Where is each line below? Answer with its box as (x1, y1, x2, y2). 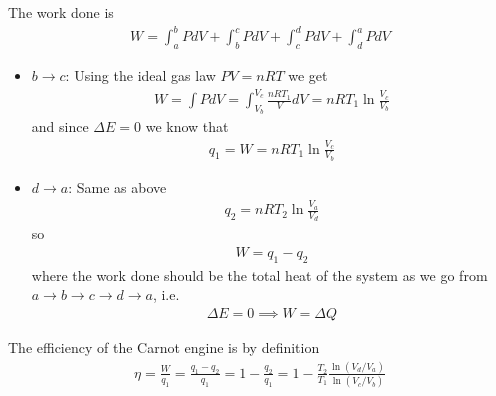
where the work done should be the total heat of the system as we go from (31, 264, 488, 285)
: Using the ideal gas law (65, 64, 216, 85)
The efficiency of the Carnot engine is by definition (8, 337, 320, 358)
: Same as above (68, 176, 167, 197)
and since (31, 116, 89, 137)
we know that (145, 116, 229, 137)
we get (288, 64, 328, 85)
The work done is (8, 2, 114, 22)
